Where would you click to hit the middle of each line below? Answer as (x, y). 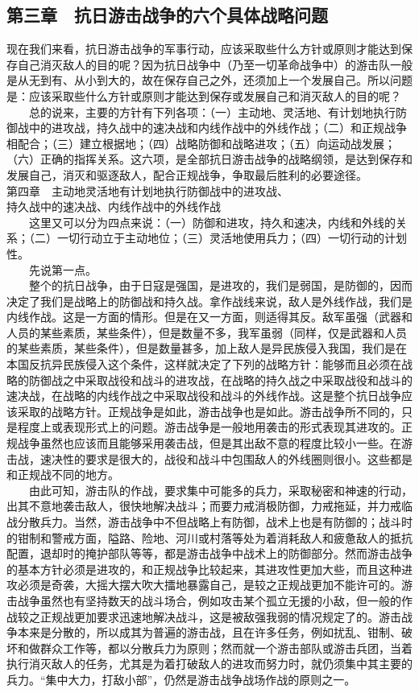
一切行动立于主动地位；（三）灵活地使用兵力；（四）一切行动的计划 (232, 238)
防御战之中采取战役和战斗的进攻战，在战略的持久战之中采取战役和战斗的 (220, 379)
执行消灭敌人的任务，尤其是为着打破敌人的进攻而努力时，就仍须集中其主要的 (209, 664)
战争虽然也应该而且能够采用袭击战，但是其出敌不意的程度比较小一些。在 (209, 443)
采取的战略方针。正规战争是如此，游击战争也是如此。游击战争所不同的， (209, 411)
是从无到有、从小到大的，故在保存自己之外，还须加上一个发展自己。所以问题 (209, 80)
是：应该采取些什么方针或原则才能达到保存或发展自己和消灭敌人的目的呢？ (204, 95)
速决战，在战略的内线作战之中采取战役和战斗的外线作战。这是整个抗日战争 (204, 396)
